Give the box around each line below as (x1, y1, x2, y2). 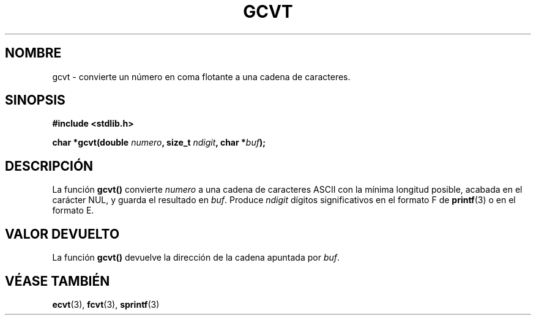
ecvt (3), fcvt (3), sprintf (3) (52, 299, 160, 310)
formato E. (52, 205, 94, 216)
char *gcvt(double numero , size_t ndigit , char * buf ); (52, 137, 266, 148)
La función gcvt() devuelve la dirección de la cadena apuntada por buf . (52, 252, 340, 263)
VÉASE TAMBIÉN (5, 273, 110, 289)
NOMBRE (5, 45, 62, 61)
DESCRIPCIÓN (5, 158, 94, 174)
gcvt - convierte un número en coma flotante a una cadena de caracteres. (52, 71, 351, 82)
